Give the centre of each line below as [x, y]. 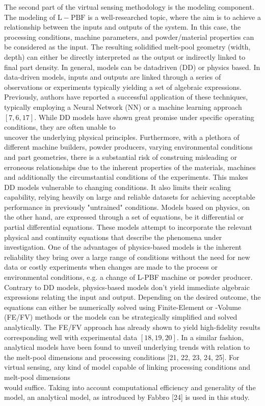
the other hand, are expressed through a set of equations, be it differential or [124, 217]
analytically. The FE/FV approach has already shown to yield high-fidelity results [132, 327]
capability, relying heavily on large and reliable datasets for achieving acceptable [130, 197]
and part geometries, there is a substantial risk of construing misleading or [121, 157]
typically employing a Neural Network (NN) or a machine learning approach [123, 106]
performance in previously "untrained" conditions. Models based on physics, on [127, 207]
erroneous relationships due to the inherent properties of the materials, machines [130, 167]
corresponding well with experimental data [71, 337]
